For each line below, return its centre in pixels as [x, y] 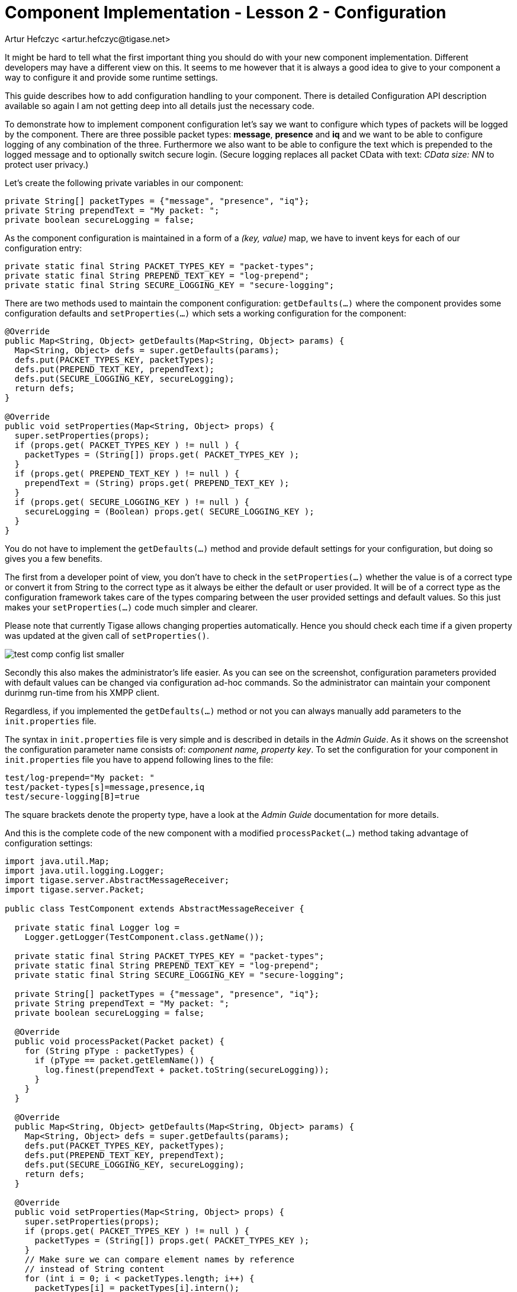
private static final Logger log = [97, 927]
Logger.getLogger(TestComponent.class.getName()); [144, 937]
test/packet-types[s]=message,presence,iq [105, 787]
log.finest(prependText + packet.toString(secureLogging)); [187, 1069]
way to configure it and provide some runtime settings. [111, 77]
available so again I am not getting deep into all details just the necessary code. [160, 105]
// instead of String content [94, 1269]
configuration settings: [49, 843]
